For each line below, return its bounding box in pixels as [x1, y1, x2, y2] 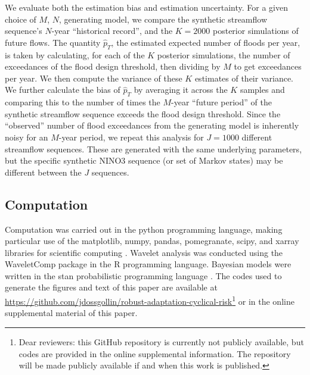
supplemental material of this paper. [5, 307, 138, 319]
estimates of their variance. [194, 71, 293, 84]
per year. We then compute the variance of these [5, 71, 182, 84]
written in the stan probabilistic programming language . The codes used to [5, 269, 282, 282]
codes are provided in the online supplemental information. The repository [18, 347, 291, 360]
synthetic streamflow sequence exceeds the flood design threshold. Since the [5, 107, 281, 120]
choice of [5, 12, 36, 25]
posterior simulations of [213, 24, 299, 37]
